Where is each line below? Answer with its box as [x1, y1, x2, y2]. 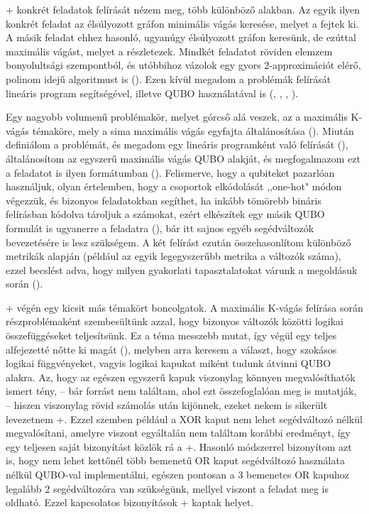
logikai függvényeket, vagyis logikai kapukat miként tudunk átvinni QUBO [6, 356, 331, 371]
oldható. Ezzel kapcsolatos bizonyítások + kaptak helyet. [6, 495, 254, 510]
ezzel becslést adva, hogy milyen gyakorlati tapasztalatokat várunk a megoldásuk [6, 262, 358, 277]
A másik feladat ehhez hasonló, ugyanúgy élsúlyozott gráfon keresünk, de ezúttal [6, 30, 356, 45]
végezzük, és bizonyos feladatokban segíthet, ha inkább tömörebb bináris [6, 192, 321, 207]
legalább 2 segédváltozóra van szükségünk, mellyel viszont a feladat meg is [6, 481, 329, 496]
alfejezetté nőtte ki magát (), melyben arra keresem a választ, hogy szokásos [6, 341, 337, 356]
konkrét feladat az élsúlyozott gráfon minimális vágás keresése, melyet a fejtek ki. [6, 16, 359, 31]
